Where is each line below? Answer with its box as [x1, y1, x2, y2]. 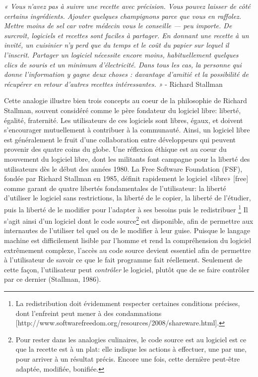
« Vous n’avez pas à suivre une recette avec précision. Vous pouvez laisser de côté [4, 1, 251, 11]
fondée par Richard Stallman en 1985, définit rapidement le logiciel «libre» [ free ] [4, 173, 249, 184]
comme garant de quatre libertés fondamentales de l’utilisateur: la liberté [4, 183, 226, 193]
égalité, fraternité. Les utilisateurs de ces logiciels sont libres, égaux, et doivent [4, 115, 243, 125]
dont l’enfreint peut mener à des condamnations [15, 308, 162, 318]
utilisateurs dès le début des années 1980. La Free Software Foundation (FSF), [4, 163, 243, 174]
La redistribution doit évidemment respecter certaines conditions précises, [15, 298, 240, 308]
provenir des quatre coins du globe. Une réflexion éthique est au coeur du [4, 144, 227, 154]
